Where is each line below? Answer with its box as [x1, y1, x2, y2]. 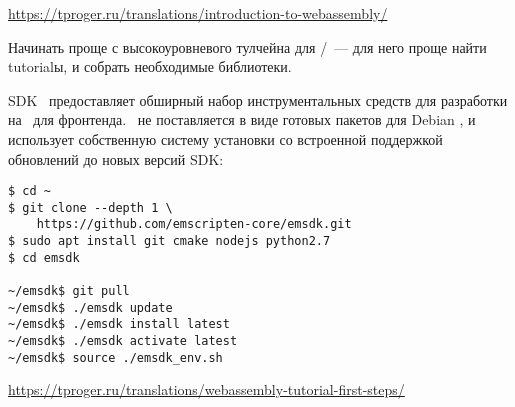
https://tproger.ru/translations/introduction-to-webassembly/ [8, 3, 388, 23]
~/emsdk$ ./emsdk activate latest [8, 334, 238, 349]
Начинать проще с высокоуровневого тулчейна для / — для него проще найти [8, 36, 487, 57]
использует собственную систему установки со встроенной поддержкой [8, 128, 443, 149]
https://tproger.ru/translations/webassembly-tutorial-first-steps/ [8, 379, 405, 400]
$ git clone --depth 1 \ [8, 200, 173, 215]
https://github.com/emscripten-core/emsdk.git [36, 217, 352, 232]
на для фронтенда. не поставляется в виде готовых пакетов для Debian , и [8, 109, 476, 130]
